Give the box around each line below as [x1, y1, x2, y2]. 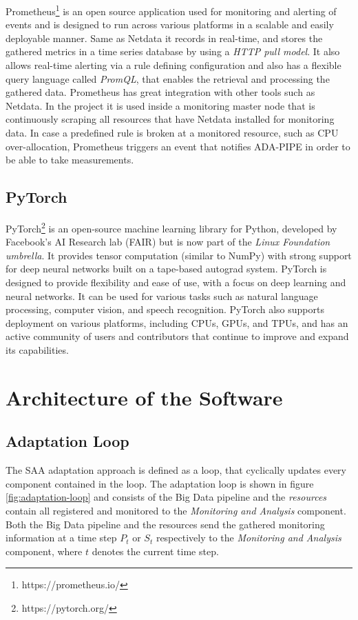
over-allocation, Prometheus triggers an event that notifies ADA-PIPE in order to [6, 139, 350, 153]
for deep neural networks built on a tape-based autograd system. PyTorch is [6, 261, 327, 276]
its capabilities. [6, 342, 69, 357]
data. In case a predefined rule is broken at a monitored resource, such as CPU [6, 126, 339, 139]
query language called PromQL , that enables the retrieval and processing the [6, 71, 330, 86]
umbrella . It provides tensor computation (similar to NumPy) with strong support [6, 248, 352, 262]
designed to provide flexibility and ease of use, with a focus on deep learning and [6, 275, 346, 290]
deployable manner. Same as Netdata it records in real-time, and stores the [6, 30, 323, 45]
